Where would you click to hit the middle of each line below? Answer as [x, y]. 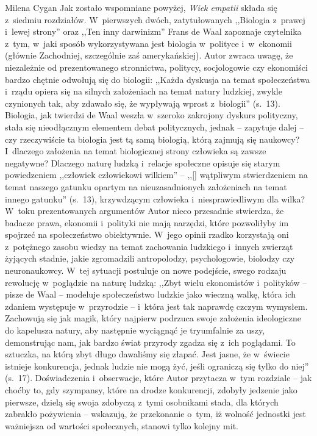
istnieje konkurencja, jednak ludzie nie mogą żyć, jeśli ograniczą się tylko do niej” [157, 366]
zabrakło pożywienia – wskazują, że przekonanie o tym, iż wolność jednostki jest [155, 414]
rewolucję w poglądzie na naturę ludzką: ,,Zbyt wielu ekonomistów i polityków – [156, 282]
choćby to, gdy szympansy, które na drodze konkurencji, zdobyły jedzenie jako [151, 390]
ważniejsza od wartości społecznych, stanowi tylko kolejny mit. [122, 425]
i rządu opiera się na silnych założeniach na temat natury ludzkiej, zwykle [144, 91]
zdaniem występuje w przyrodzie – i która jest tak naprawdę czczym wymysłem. [156, 306]
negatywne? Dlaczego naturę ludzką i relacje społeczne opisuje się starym [143, 163]
